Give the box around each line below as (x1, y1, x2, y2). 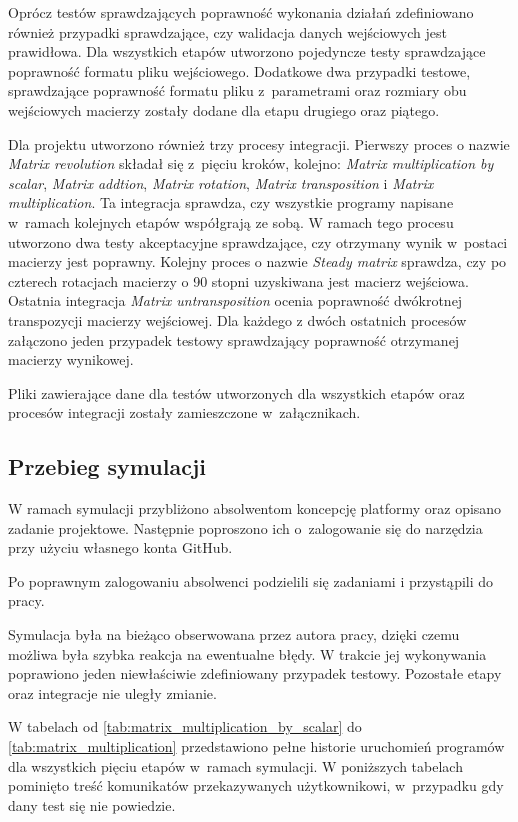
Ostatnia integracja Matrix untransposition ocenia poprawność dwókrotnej (8, 290, 463, 311)
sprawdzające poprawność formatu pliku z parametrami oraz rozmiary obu (8, 80, 467, 101)
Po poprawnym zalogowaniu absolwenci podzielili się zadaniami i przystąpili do (8, 570, 494, 591)
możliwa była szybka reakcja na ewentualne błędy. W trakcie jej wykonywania (8, 643, 487, 664)
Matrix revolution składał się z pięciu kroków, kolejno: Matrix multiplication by (8, 153, 494, 174)
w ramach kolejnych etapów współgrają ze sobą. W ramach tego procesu (8, 211, 454, 232)
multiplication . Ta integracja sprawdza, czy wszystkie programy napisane (8, 192, 454, 213)
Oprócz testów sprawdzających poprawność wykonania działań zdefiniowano (8, 2, 474, 22)
